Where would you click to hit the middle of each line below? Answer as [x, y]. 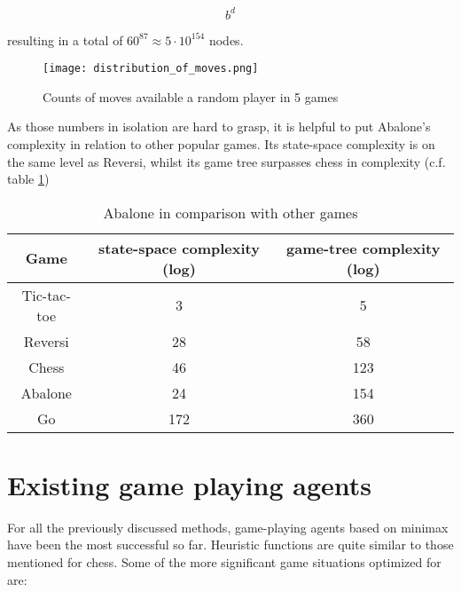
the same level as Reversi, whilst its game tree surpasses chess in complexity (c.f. [227, 161]
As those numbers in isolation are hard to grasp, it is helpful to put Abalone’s [219, 126]
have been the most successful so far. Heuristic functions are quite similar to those [230, 545]
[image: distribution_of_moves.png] [151, 69]
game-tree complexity [363, 248]
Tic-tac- [46, 295]
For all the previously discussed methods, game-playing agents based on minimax [228, 527]
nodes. [226, 39]
